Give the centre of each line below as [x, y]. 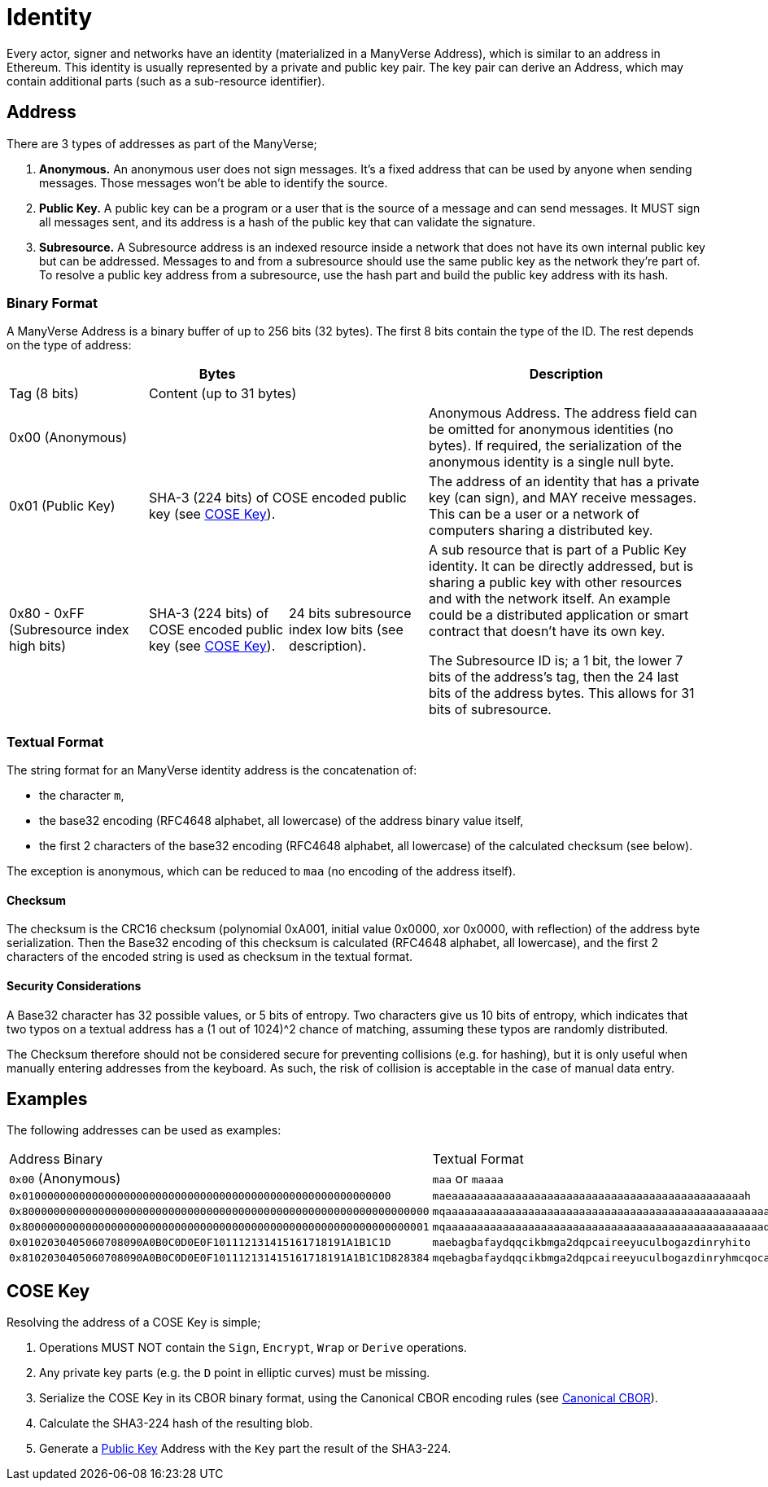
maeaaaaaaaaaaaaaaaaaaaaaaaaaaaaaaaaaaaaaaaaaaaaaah [591, 1196]
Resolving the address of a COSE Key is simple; [134, 1323]
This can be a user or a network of [535, 514]
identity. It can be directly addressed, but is [561, 566]
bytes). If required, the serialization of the [556, 446]
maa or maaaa [468, 1179]
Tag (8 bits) [44, 394]
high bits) [38, 646]
